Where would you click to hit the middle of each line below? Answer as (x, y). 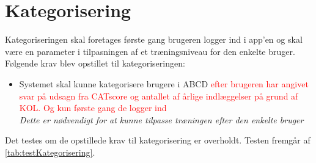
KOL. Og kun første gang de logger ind (93, 108)
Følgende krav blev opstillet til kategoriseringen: (95, 63)
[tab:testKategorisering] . (50, 152)
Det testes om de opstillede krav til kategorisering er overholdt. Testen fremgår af (158, 140)
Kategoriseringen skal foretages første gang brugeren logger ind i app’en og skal (154, 39)
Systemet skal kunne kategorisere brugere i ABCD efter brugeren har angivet (164, 83)
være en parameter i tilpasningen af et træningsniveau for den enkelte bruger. (150, 51)
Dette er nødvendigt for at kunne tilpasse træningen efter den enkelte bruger (161, 119)
